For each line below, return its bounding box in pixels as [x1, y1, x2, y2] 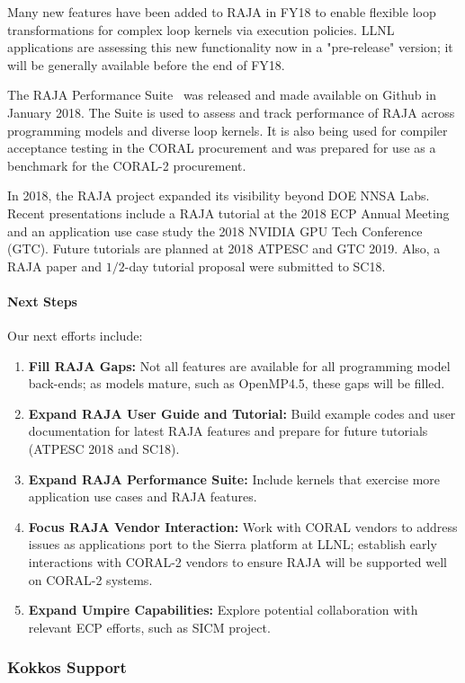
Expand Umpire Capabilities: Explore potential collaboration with [28, 600, 418, 619]
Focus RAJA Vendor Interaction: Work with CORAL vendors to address [28, 517, 458, 536]
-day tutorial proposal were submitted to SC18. [124, 256, 386, 275]
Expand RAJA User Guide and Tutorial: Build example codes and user [28, 404, 456, 422]
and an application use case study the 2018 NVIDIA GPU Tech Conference [7, 221, 423, 240]
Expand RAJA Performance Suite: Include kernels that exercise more [28, 469, 441, 488]
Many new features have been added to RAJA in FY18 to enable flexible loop [7, 3, 436, 21]
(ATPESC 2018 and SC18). [28, 439, 180, 458]
